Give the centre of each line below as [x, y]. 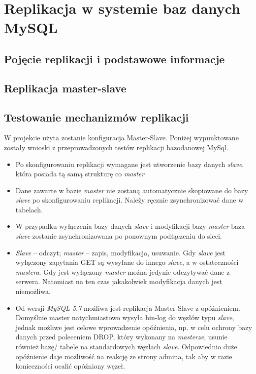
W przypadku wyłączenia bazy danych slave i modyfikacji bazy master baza [130, 226]
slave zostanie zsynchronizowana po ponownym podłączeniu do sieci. [119, 236]
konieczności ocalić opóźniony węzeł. [70, 366]
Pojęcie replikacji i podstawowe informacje [114, 59]
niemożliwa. [33, 291]
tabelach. [29, 209]
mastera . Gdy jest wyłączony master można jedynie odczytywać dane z [123, 271]
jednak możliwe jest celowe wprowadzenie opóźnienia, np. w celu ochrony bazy [134, 327]
